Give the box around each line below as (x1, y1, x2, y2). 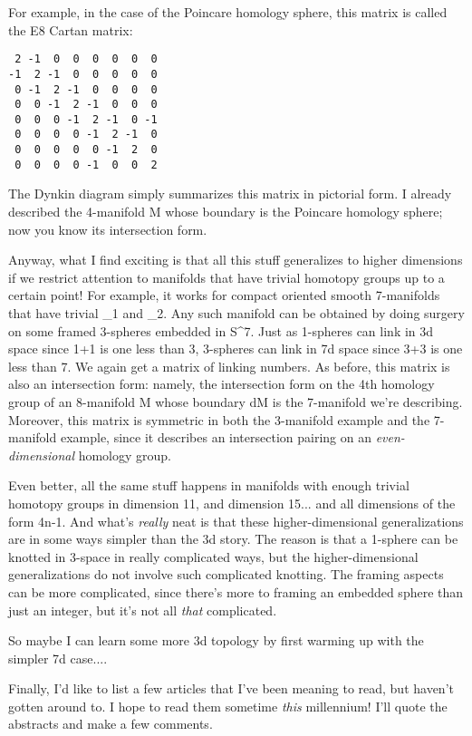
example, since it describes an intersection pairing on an (60, 428, 371, 447)
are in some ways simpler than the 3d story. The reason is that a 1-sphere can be (8, 529, 458, 548)
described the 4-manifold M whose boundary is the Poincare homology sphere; (8, 202, 443, 221)
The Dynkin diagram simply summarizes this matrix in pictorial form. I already (8, 184, 452, 203)
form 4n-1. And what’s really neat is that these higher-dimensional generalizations (8, 511, 464, 530)
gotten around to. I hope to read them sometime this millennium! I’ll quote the (8, 696, 448, 715)
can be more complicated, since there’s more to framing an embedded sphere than (8, 582, 464, 601)
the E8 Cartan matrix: (8, 20, 133, 39)
